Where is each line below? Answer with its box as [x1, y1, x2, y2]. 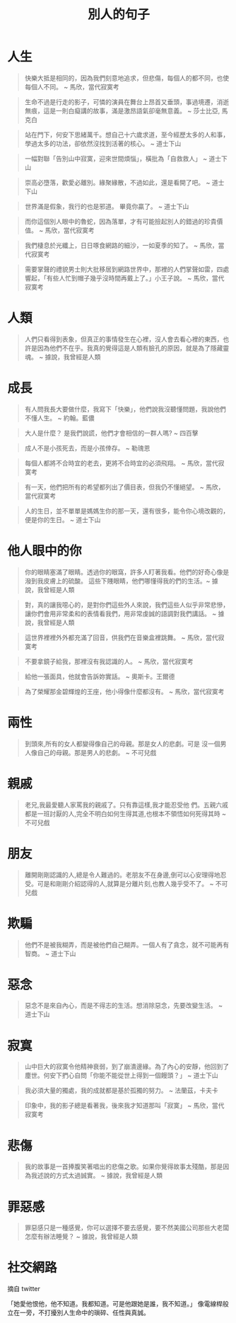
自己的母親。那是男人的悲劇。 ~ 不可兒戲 [37, 748, 157, 756]
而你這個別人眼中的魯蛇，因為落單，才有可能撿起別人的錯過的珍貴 [24, 217, 217, 225]
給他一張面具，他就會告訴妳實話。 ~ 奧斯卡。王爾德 [24, 672, 175, 681]
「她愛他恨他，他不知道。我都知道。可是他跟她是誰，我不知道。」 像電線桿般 [7, 1300, 229, 1308]
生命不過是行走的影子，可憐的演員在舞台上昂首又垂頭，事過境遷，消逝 [24, 97, 230, 106]
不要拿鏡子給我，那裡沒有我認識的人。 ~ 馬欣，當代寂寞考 [24, 657, 194, 666]
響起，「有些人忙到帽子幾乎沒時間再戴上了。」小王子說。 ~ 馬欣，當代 [24, 273, 225, 282]
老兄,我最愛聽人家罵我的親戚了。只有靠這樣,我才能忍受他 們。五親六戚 [24, 800, 228, 809]
